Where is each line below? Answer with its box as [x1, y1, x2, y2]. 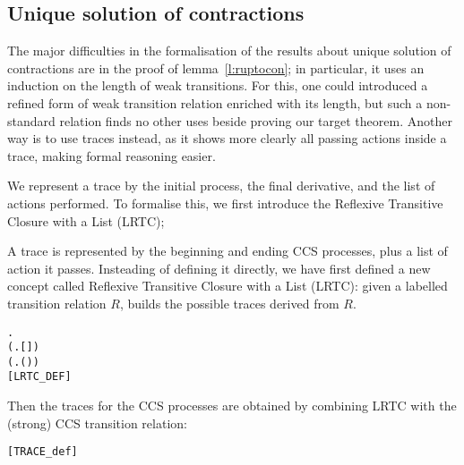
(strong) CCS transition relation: [7, 413, 187, 432]
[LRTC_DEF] [7, 370, 72, 384]
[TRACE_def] [7, 445, 78, 459]
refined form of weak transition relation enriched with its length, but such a [7, 93, 423, 112]
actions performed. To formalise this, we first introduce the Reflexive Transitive [7, 193, 443, 212]
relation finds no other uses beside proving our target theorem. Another [59, 111, 452, 130]
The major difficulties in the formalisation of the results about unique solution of [7, 41, 451, 60]
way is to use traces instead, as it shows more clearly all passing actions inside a [7, 129, 447, 148]
